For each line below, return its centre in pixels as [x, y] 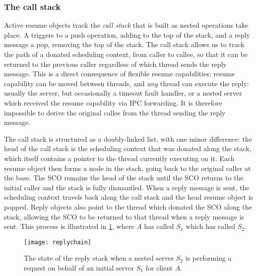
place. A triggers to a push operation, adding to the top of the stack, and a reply [127, 34]
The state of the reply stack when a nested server [99, 258]
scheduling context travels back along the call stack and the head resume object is [129, 197]
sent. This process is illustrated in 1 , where [69, 226]
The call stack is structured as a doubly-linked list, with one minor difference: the [128, 138]
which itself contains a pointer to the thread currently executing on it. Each [119, 158]
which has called [211, 226]
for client [159, 267]
